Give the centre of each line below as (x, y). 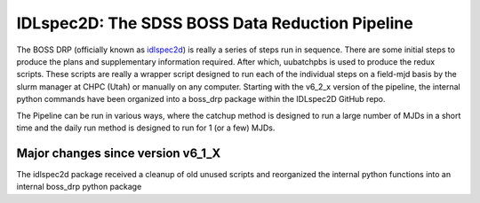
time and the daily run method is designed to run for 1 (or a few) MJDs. (146, 128)
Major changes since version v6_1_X (119, 153)
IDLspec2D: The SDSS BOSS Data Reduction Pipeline (215, 23)
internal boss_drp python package (79, 187)
